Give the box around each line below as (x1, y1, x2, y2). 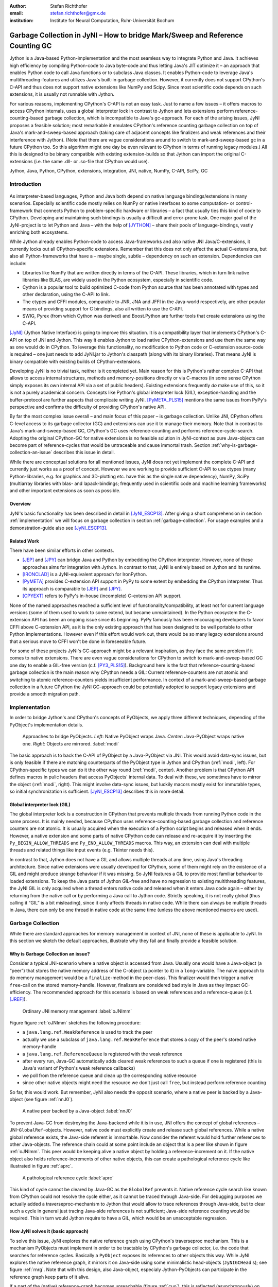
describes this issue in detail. (53, 449, 115, 456)
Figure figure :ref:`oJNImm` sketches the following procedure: (9, 1020, 141, 1026)
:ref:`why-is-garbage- (211, 442, 258, 448)
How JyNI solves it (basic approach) (9, 1228, 89, 1234)
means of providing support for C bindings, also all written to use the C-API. (22, 305, 183, 311)
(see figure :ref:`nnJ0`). (24, 1097, 74, 1102)
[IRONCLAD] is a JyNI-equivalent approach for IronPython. (22, 571, 147, 578)
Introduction (9, 180, 41, 187)
